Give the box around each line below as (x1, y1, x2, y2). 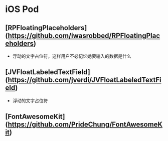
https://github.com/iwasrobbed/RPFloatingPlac (8, 31, 160, 40)
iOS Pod (5, 4, 39, 15)
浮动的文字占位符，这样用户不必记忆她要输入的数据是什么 (12, 53, 131, 59)
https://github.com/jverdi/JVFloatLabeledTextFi (8, 76, 161, 84)
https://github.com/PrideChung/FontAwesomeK (8, 120, 163, 129)
